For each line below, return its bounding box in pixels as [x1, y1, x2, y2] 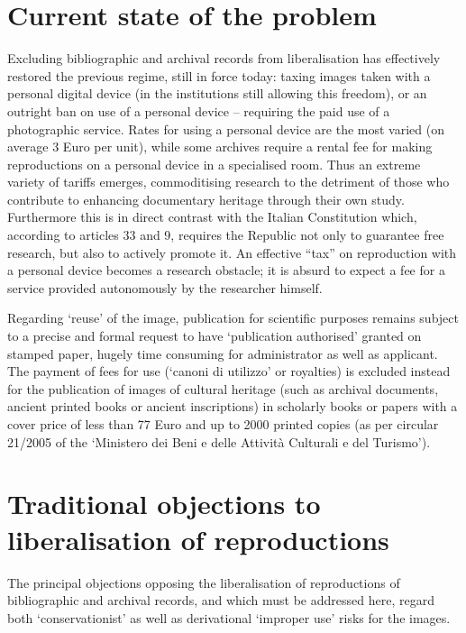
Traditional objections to [7, 485, 321, 522]
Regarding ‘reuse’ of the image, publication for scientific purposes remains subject [7, 308, 459, 327]
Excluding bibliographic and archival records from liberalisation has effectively [7, 49, 441, 68]
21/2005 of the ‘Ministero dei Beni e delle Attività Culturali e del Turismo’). [7, 432, 431, 451]
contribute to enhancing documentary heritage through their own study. [7, 189, 405, 208]
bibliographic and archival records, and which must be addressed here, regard [7, 591, 434, 610]
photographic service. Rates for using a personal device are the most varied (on [7, 119, 444, 138]
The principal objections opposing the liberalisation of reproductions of [7, 573, 400, 592]
